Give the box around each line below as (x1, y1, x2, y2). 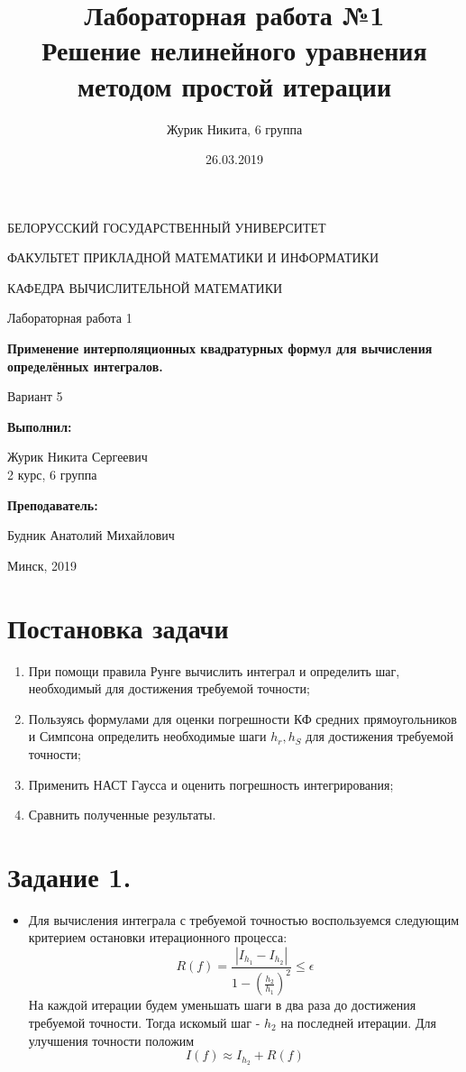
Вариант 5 (7, 387, 63, 406)
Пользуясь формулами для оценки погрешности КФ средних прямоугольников (28, 709, 457, 728)
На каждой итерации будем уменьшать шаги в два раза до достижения (28, 995, 416, 1014)
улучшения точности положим (28, 1031, 195, 1049)
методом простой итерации (77, 67, 392, 104)
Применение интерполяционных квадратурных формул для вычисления (7, 339, 433, 358)
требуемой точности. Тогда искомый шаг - (28, 1012, 260, 1031)
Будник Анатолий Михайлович (7, 526, 175, 545)
